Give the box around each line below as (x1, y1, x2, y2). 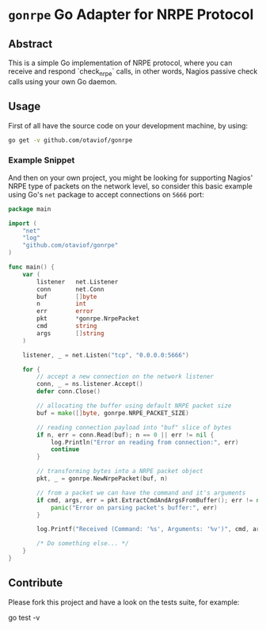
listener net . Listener (36, 277, 119, 286)
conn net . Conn (36, 285, 104, 293)
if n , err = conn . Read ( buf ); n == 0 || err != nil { (36, 430, 215, 439)
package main (8, 204, 51, 213)
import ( (8, 220, 37, 227)
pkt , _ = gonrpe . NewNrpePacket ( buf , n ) (36, 475, 169, 483)
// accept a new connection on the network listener (36, 372, 215, 381)
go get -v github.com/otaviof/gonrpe (8, 136, 133, 144)
